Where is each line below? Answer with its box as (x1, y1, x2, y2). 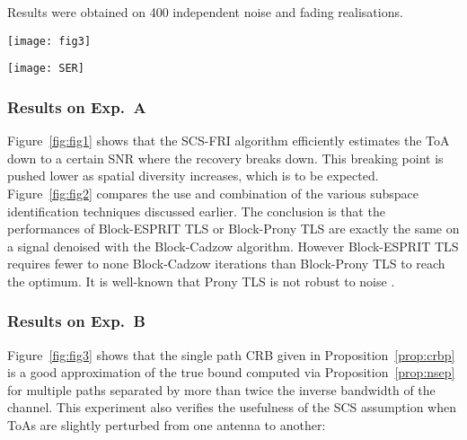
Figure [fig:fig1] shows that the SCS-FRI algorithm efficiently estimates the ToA (7, 131, 450, 150)
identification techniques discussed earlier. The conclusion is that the (7, 201, 385, 220)
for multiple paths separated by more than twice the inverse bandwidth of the (7, 380, 436, 399)
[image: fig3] (7, 34, 92, 48)
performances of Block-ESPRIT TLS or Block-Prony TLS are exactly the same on (7, 219, 460, 238)
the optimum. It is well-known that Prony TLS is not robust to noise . (7, 271, 395, 290)
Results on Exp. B (7, 310, 145, 332)
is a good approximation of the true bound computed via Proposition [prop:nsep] (7, 363, 455, 382)
